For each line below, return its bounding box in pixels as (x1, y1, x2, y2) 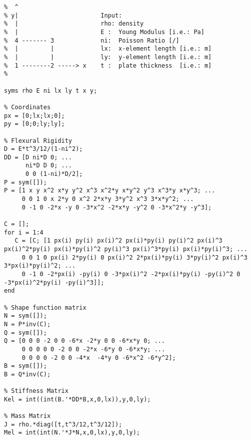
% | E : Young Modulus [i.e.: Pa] (4, 28, 204, 36)
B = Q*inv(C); (4, 370, 51, 378)
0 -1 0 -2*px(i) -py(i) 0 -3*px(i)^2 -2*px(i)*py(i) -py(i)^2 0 (21, 271, 240, 278)
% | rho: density (4, 20, 144, 28)
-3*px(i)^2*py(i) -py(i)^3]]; (4, 279, 104, 286)
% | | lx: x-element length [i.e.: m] (4, 45, 212, 53)
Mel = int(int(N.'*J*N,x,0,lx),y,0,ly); (4, 429, 140, 436)
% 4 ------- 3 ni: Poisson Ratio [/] (4, 37, 179, 44)
